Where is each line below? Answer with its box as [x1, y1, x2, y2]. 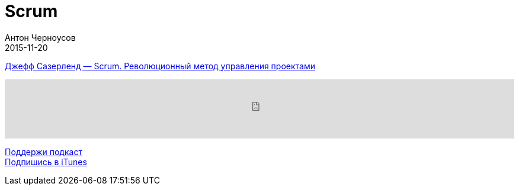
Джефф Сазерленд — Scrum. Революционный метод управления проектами [5, 60, 316, 71]
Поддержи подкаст [5, 146, 82, 157]
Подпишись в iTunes [5, 156, 87, 167]
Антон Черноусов [5, 32, 76, 43]
